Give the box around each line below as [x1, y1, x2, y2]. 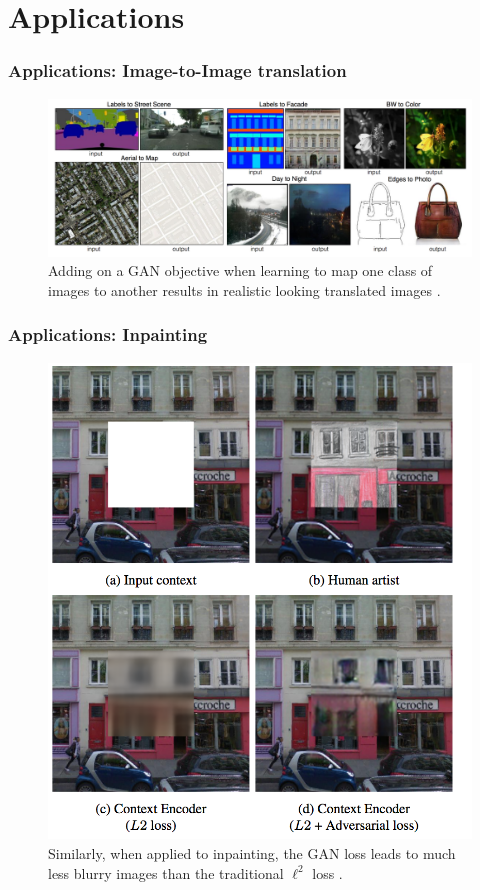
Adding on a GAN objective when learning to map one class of [48, 260, 433, 281]
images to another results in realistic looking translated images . [48, 279, 441, 300]
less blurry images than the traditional [48, 862, 284, 883]
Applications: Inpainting [8, 322, 208, 347]
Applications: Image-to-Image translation [8, 58, 347, 83]
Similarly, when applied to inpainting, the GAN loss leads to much [48, 842, 456, 863]
